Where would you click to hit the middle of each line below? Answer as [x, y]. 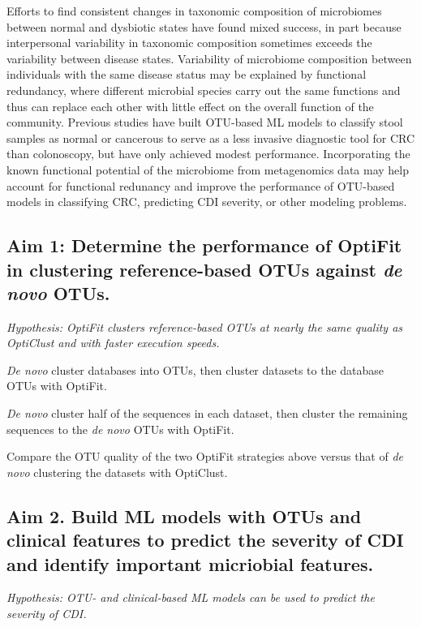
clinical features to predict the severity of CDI [205, 540]
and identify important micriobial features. [190, 563]
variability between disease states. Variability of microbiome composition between [209, 58]
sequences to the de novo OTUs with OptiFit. [120, 429]
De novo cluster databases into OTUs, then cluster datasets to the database [195, 369]
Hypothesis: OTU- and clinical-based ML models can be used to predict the [191, 597]
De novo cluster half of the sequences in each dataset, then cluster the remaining [207, 413]
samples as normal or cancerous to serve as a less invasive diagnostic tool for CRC [211, 137]
